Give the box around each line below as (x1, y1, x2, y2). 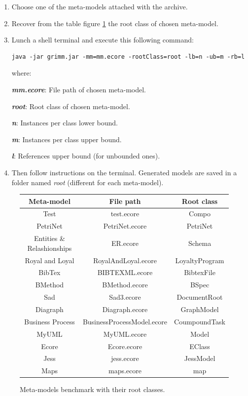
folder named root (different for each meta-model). (11, 177, 164, 187)
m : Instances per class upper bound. (11, 134, 122, 144)
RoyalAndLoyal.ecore (93, 255, 157, 265)
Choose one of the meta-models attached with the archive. (11, 1, 188, 11)
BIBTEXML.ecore (97, 267, 153, 277)
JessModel (184, 353, 215, 363)
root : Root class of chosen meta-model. (11, 101, 130, 111)
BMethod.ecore (102, 279, 148, 290)
